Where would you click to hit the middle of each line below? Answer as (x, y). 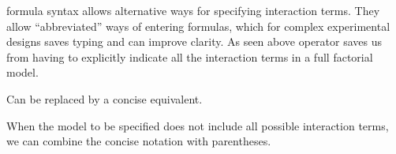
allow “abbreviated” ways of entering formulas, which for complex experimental (198, 26)
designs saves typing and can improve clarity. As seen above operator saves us (194, 41)
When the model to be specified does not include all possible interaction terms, (198, 125)
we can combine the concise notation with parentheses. (139, 141)
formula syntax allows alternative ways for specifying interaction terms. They (193, 10)
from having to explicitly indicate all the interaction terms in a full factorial (190, 56)
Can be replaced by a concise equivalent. (105, 98)
